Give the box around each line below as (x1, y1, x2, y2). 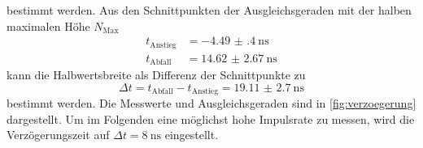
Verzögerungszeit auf (7, 126, 110, 143)
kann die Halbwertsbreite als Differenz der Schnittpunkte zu (7, 66, 306, 83)
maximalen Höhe (7, 17, 90, 34)
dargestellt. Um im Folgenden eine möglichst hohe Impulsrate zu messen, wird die (7, 110, 415, 127)
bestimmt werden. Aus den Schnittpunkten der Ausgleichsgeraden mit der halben (7, 2, 412, 18)
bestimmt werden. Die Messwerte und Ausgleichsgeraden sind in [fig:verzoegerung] (7, 95, 416, 112)
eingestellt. (164, 126, 219, 143)
